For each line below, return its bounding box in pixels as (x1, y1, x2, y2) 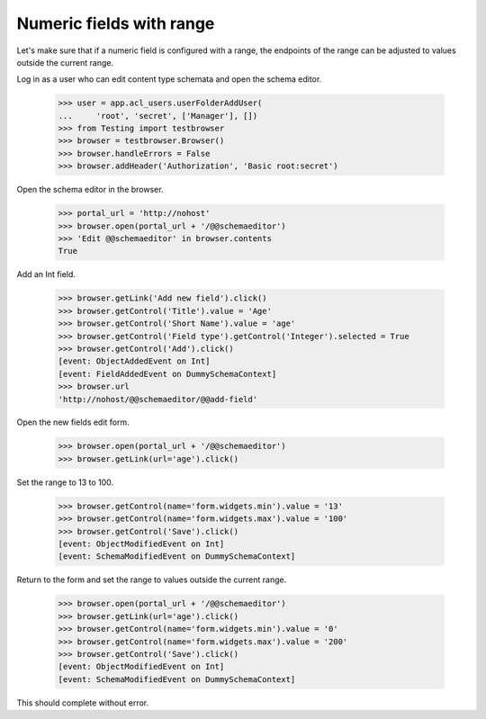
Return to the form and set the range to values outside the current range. (16, 574, 287, 585)
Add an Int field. (16, 269, 76, 280)
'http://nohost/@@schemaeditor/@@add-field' (58, 394, 258, 404)
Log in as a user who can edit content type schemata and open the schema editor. (16, 74, 322, 85)
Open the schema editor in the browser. (16, 184, 164, 195)
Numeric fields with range (16, 13, 215, 33)
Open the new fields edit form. (16, 417, 130, 427)
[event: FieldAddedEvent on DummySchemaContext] (58, 369, 277, 379)
